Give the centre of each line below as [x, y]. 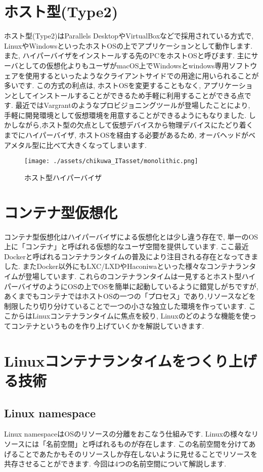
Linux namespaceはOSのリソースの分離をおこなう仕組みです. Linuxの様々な [128, 434]
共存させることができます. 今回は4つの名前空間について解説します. [115, 464]
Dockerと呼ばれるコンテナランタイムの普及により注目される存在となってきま [131, 256]
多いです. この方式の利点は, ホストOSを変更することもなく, [103, 85]
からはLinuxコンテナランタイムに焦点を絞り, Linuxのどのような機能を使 [130, 316]
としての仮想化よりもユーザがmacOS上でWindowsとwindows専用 [123, 65]
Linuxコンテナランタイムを [95, 360]
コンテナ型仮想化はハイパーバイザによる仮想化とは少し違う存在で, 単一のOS [131, 236]
